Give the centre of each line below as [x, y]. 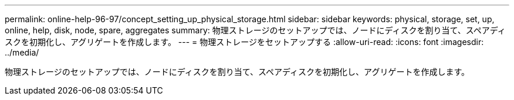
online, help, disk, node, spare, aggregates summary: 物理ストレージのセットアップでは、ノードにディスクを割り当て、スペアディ [255, 30]
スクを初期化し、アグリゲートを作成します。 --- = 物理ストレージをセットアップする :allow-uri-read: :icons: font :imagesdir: [244, 42]
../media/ [22, 52]
